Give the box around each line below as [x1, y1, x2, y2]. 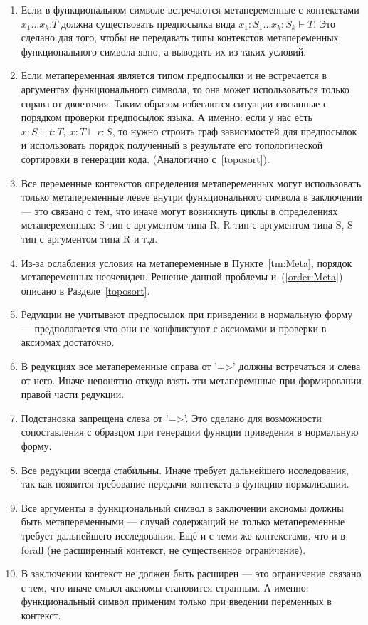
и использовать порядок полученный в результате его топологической [21, 137, 323, 152]
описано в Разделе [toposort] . [21, 283, 150, 298]
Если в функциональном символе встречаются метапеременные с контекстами [21, 2, 359, 16]
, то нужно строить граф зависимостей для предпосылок [112, 123, 357, 138]
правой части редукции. [21, 387, 125, 401]
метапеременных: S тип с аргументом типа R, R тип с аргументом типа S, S [21, 217, 353, 232]
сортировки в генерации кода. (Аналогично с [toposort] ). [21, 151, 270, 166]
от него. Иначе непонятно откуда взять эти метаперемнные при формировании [21, 372, 362, 387]
